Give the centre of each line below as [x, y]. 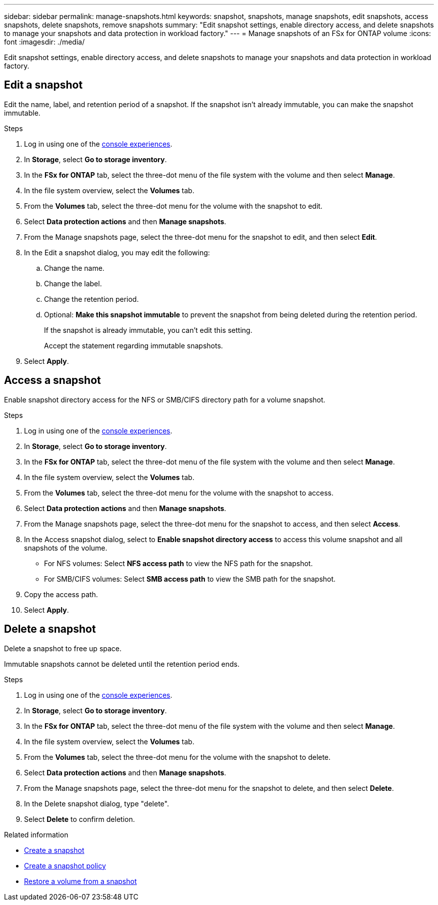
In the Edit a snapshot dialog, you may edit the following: [117, 252]
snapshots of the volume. [66, 548]
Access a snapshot [52, 380]
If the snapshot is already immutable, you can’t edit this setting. [148, 330]
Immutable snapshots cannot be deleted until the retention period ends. [122, 664]
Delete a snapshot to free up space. [63, 648]
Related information [36, 834]
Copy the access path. [61, 594]
